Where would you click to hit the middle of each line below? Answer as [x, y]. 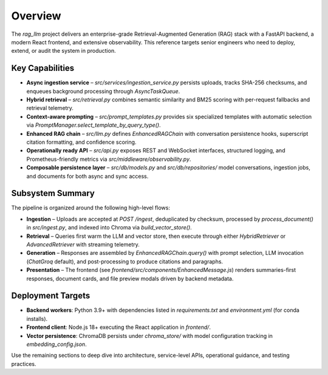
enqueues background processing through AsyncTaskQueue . [103, 91]
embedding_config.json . [57, 344]
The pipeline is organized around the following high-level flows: [91, 208]
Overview [36, 16]
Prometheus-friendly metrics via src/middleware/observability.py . [109, 159]
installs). [37, 319]
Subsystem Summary [53, 193]
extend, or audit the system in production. [63, 51]
